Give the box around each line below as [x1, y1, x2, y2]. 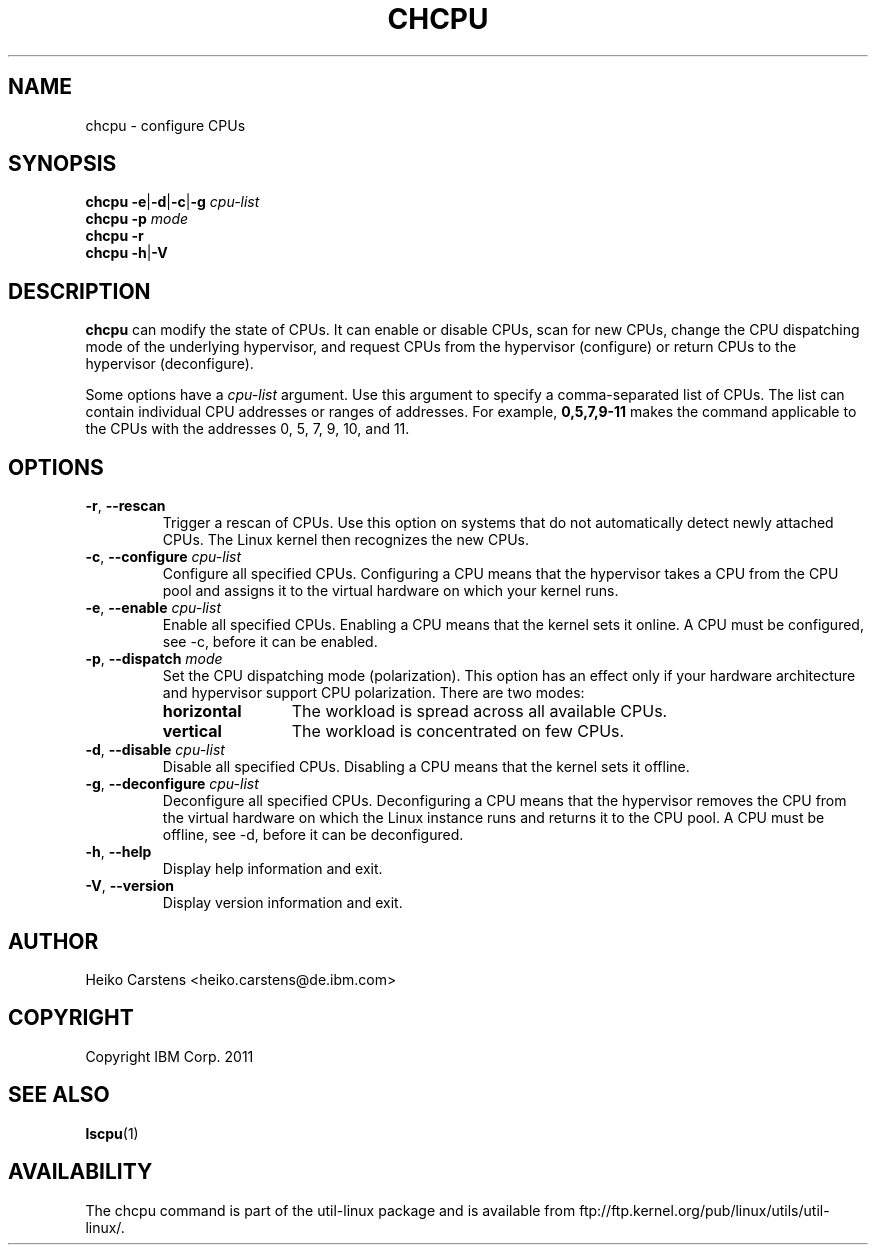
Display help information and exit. [162, 860, 383, 878]
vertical [162, 721, 222, 742]
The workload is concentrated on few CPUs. [291, 721, 625, 742]
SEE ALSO [8, 1082, 110, 1108]
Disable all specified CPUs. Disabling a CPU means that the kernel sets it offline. [162, 758, 690, 776]
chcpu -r [85, 227, 144, 245]
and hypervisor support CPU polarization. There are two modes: [162, 684, 585, 702]
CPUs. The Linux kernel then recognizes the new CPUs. [162, 531, 530, 549]
